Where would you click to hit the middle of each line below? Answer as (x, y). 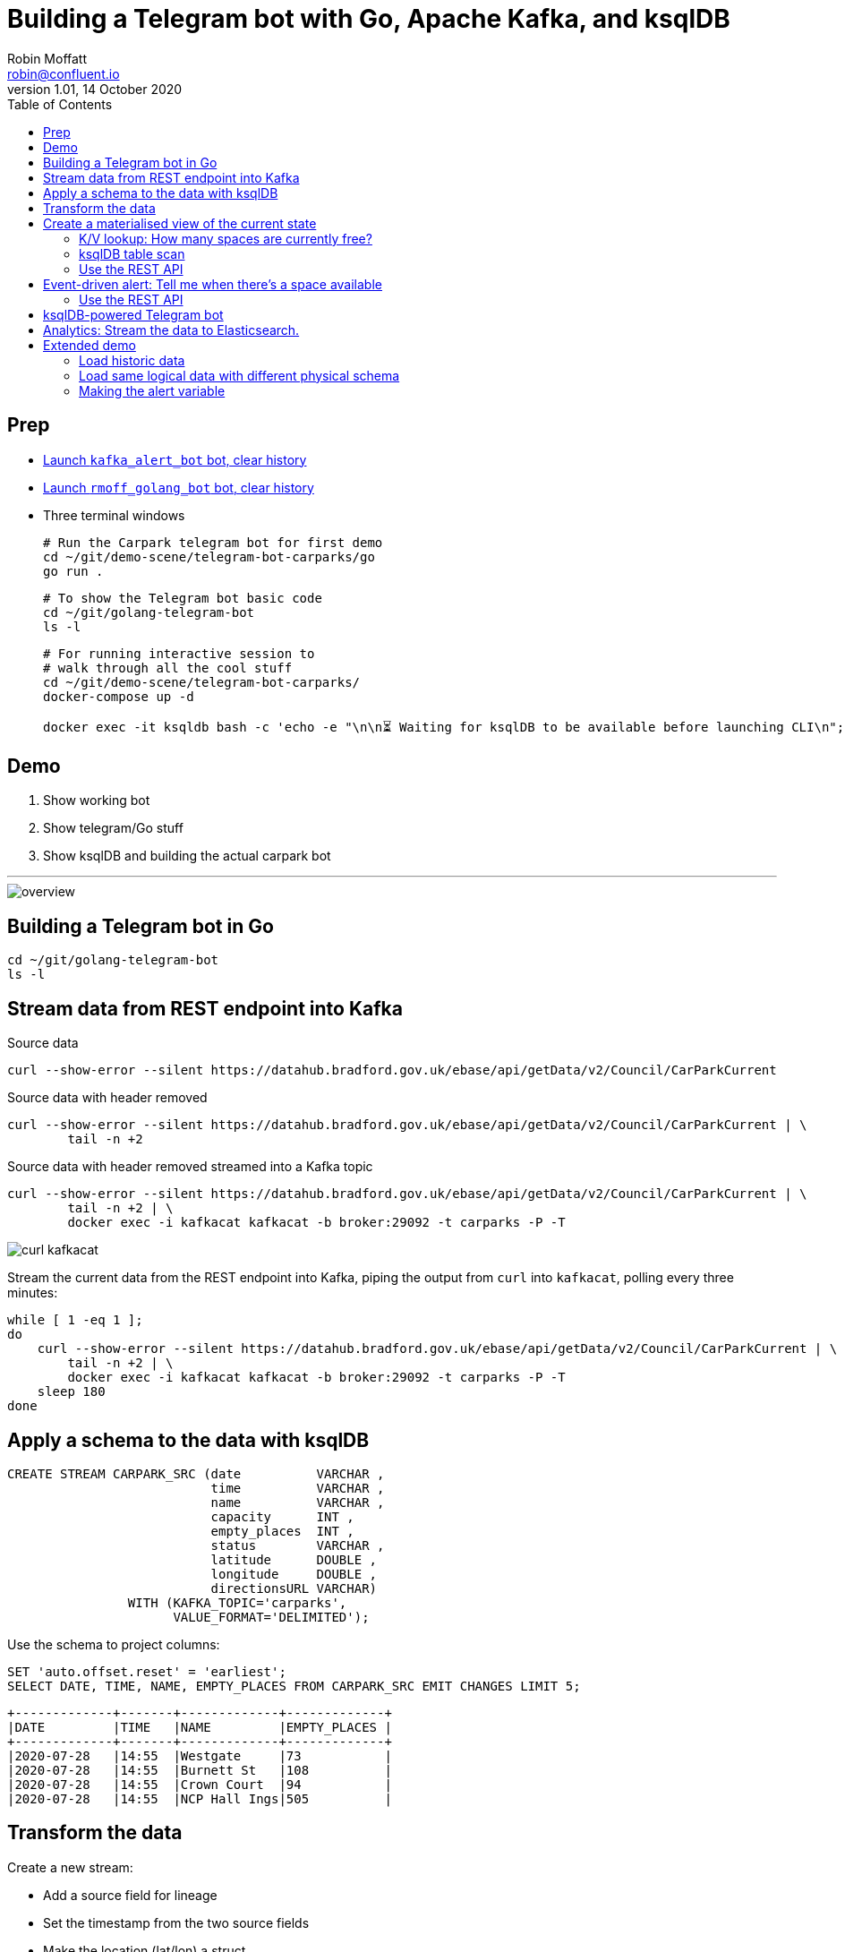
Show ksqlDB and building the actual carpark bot (187, 856)
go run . (73, 571)
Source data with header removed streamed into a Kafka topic (190, 1167)
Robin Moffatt (47, 58)
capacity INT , (282, 1516)
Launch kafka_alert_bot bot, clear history (175, 459)
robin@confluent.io (64, 73)
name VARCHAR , (298, 1502)
